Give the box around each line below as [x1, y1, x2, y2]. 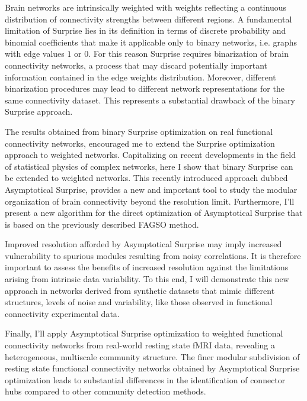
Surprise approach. [5, 105, 73, 118]
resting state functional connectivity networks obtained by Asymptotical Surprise [5, 362, 300, 374]
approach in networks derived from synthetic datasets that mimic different [5, 284, 275, 296]
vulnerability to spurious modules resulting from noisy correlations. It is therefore [5, 249, 301, 261]
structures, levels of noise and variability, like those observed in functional [5, 296, 273, 308]
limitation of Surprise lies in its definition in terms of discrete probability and [5, 24, 286, 37]
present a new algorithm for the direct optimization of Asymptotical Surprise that [5, 206, 303, 219]
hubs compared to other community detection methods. [5, 385, 206, 397]
